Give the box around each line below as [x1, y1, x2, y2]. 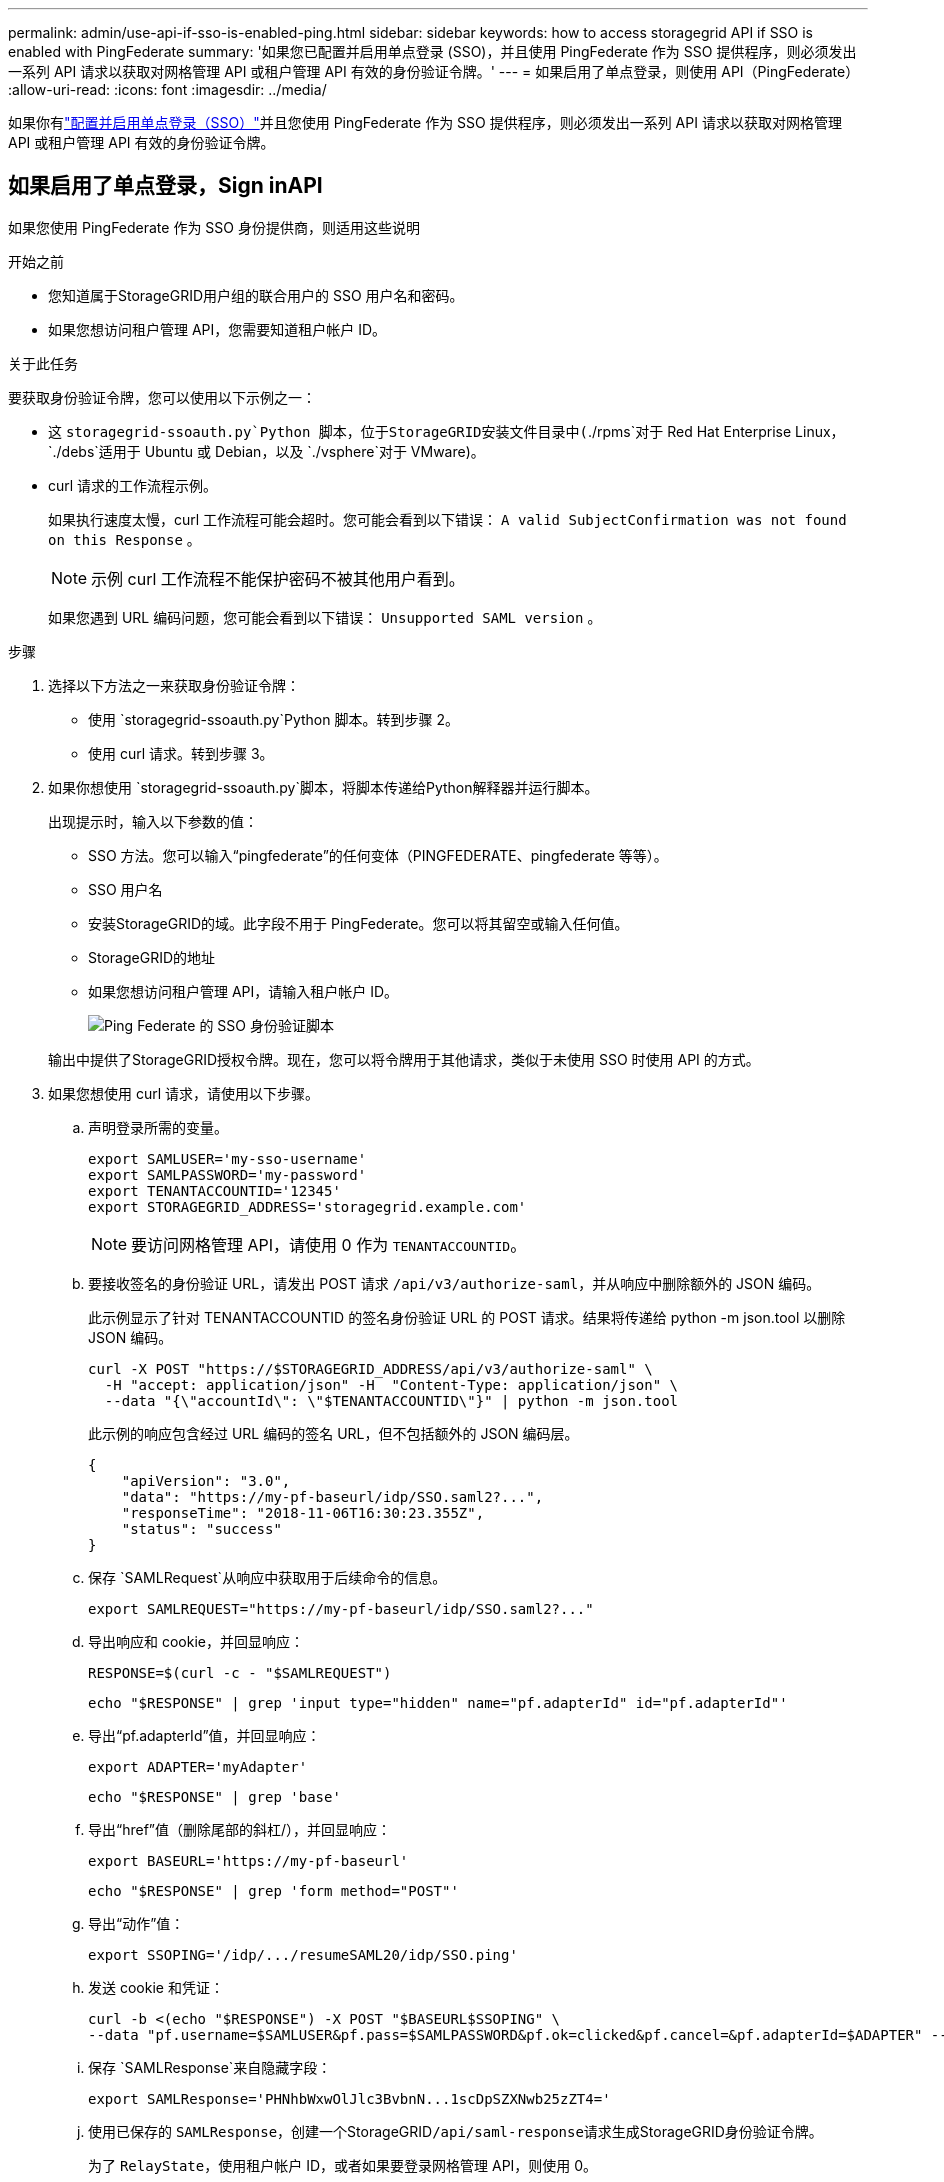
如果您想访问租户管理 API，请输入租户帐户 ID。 [88, 982, 399, 1000]
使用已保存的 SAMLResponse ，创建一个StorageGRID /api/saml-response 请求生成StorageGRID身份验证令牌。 [88, 2122, 823, 2140]
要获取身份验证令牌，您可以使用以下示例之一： [8, 388, 316, 406]
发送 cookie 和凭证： [88, 1978, 224, 1996]
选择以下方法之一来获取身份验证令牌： [48, 676, 300, 694]
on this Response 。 [48, 530, 201, 548]
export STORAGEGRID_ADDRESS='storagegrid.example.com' [88, 1198, 527, 1215]
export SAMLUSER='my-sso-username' [88, 1150, 367, 1167]
